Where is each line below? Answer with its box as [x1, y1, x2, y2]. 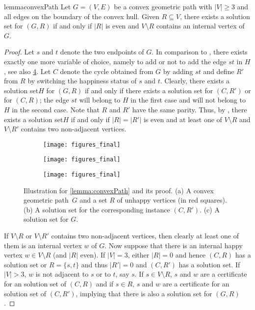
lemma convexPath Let [4, 1, 71, 11]
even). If [80, 250, 105, 260]
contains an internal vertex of [156, 21, 245, 31]
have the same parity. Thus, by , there [132, 104, 247, 114]
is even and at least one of [143, 114, 222, 124]
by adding [163, 66, 193, 76]
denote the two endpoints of [60, 47, 144, 57]
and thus [81, 259, 108, 269]
